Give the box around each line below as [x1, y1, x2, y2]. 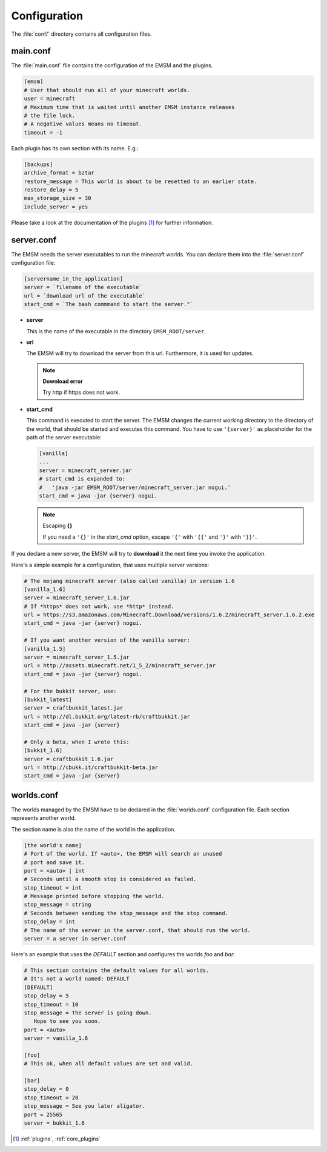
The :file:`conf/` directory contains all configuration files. [11, 30, 152, 38]
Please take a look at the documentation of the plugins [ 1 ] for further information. [11, 219, 213, 226]
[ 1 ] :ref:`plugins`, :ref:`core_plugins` [13, 1135, 101, 1142]
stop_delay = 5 [24, 993, 69, 999]
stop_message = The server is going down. [24, 1009, 152, 1016]
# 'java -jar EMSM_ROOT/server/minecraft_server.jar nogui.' [39, 484, 231, 491]
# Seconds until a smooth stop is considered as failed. [24, 876, 197, 883]
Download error [42, 378, 83, 385]
